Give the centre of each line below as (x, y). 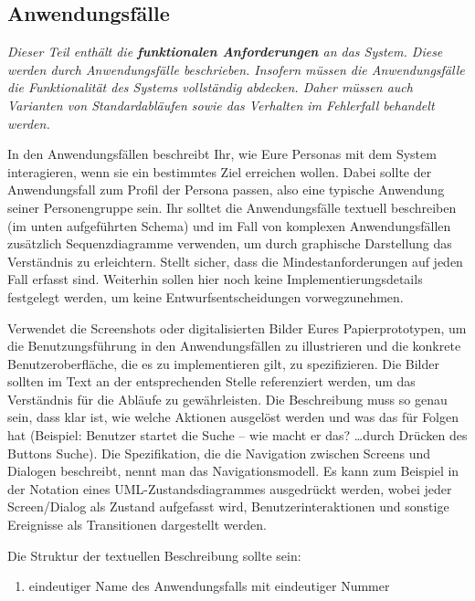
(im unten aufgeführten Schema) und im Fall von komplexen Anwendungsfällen (229, 225)
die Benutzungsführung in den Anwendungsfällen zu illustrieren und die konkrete (234, 346)
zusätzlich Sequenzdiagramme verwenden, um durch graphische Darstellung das (230, 243)
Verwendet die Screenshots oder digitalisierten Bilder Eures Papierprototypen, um (237, 327)
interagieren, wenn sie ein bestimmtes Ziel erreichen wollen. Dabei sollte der (220, 171)
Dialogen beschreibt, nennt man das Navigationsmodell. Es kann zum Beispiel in (233, 471)
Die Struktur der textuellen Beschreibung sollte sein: (154, 555)
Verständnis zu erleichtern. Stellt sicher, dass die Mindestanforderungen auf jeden (235, 261)
